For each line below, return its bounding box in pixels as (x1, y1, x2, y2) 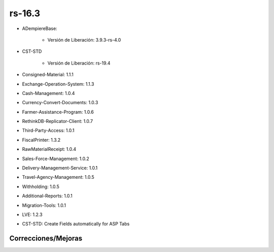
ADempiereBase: (22, 25, 58, 31)
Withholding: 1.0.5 (22, 183, 59, 190)
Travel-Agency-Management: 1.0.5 (22, 174, 95, 180)
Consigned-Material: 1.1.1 (22, 72, 74, 78)
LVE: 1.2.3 (22, 211, 43, 217)
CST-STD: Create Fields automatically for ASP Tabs (22, 221, 130, 227)
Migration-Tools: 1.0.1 (22, 202, 66, 208)
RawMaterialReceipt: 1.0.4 (22, 146, 76, 152)
